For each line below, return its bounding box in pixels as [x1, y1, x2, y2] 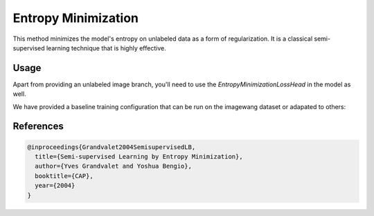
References [12, 121, 64, 132]
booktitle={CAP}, [35, 172, 93, 179]
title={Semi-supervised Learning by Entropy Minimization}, [35, 153, 243, 161]
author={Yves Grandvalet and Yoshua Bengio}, [35, 162, 192, 170]
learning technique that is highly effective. [46, 43, 166, 52]
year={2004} [35, 181, 75, 190]
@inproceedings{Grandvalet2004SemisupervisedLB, [27, 143, 196, 151]
